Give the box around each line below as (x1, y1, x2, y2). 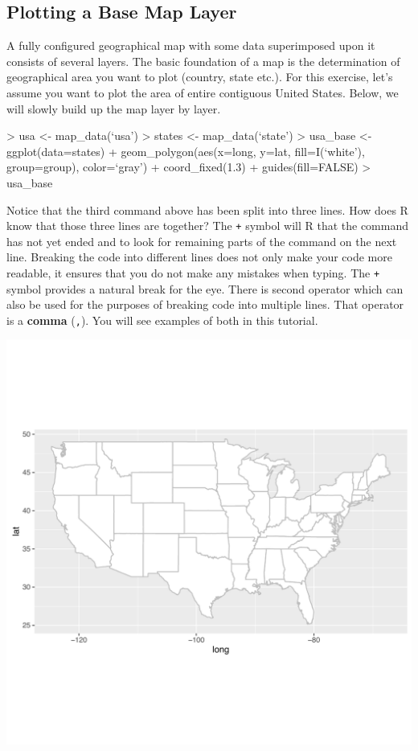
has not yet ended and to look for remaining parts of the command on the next (6, 232, 397, 249)
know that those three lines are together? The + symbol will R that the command (6, 217, 409, 234)
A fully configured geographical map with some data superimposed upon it (6, 37, 375, 54)
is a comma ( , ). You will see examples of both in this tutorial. (6, 311, 318, 328)
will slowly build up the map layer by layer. (6, 100, 221, 117)
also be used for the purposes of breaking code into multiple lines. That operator (6, 296, 404, 313)
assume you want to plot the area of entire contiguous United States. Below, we (6, 84, 399, 101)
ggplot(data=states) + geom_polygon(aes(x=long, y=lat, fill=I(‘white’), (6, 142, 365, 159)
